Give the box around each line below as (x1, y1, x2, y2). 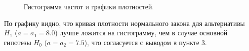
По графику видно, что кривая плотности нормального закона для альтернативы (4, 18, 245, 28)
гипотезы (4, 37, 31, 47)
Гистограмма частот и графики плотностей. (24, 1, 154, 11)
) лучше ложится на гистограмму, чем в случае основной (55, 27, 228, 38)
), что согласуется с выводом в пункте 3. (84, 37, 207, 47)
